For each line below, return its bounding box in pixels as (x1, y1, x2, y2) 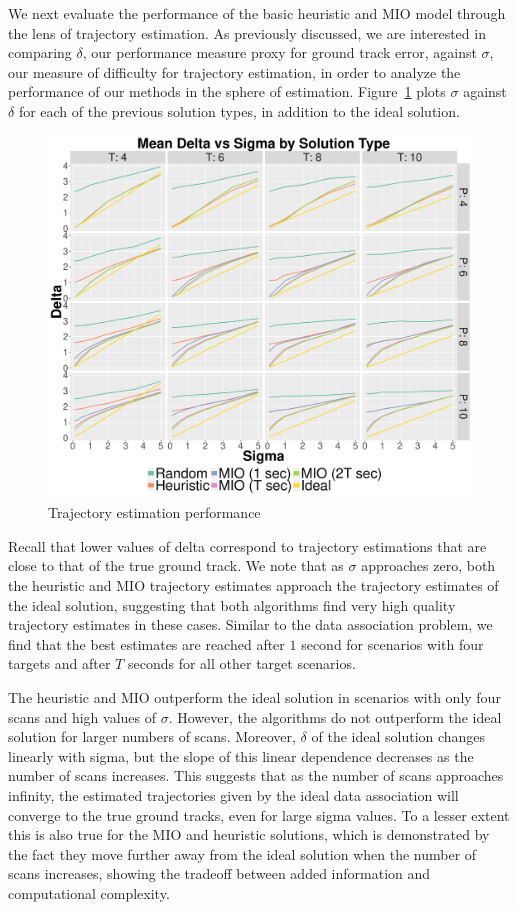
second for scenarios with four (301, 633, 484, 654)
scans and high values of (8, 706, 157, 727)
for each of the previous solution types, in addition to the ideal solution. (18, 100, 460, 121)
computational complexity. (8, 882, 170, 903)
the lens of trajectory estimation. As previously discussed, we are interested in (8, 22, 486, 43)
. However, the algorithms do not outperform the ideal (168, 706, 502, 727)
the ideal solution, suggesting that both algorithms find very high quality (8, 594, 456, 615)
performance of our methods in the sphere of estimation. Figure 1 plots (8, 81, 446, 102)
